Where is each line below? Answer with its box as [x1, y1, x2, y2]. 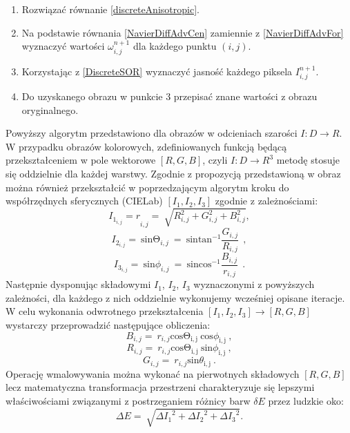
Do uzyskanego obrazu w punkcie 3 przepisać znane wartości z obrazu [21, 89, 318, 104]
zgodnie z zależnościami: [215, 193, 318, 208]
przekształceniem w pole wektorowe [6, 153, 156, 167]
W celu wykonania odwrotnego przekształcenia [6, 304, 204, 318]
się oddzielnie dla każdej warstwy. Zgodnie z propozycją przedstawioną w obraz [6, 166, 341, 180]
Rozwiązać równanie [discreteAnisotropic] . [21, 2, 200, 16]
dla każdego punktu [133, 39, 217, 53]
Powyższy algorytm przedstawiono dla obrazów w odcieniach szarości [6, 126, 298, 140]
